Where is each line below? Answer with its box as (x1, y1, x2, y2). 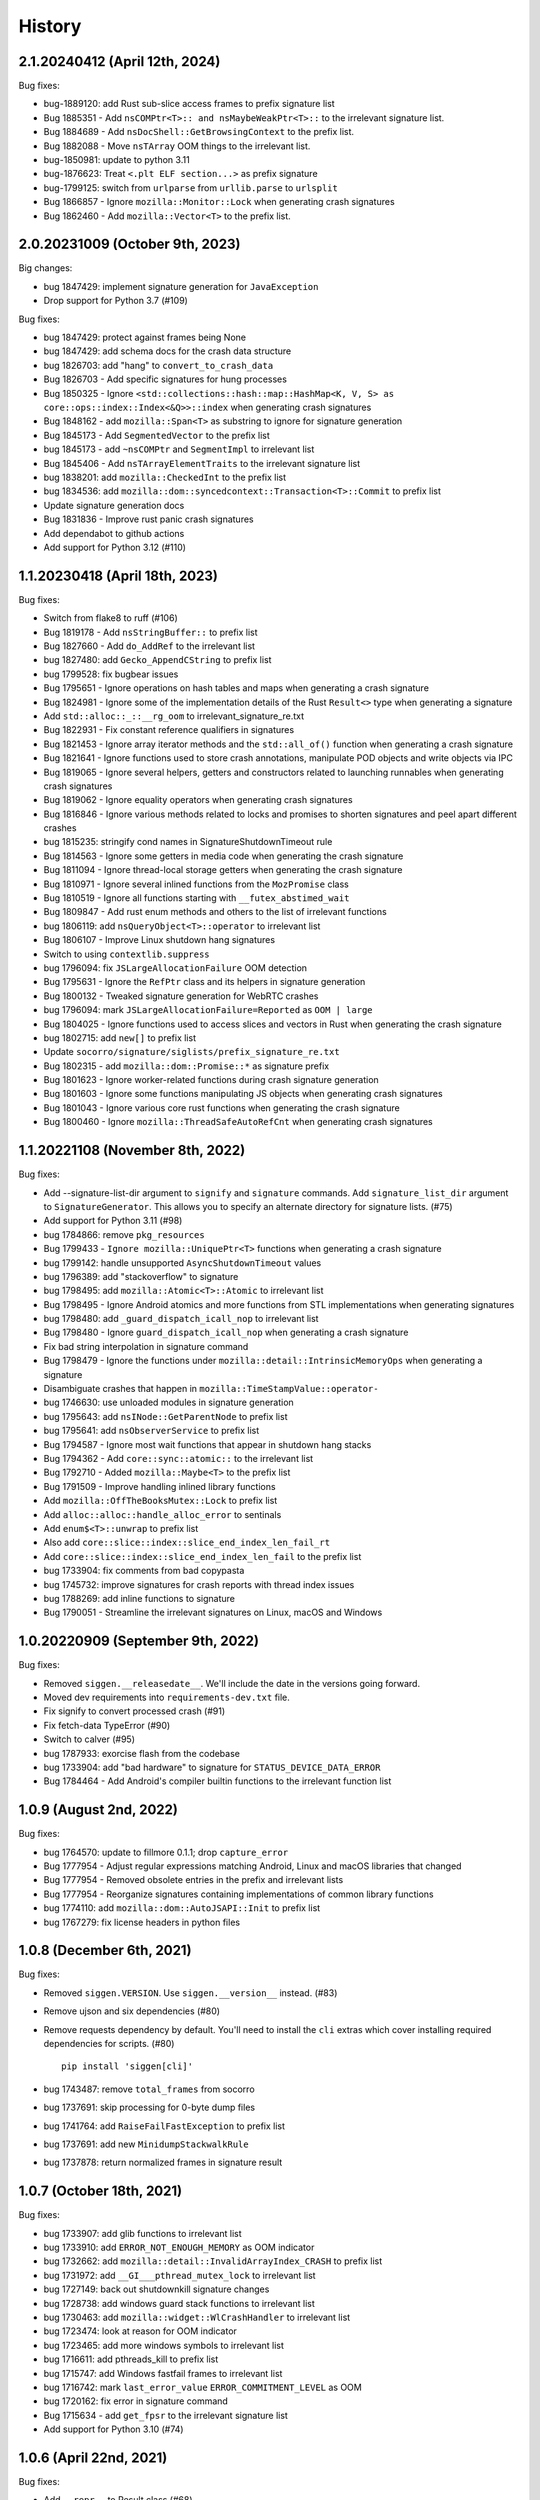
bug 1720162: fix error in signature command (43, 2395, 229, 2407)
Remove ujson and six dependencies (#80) (43, 2005, 220, 2017)
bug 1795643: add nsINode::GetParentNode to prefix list (43, 1410, 288, 1422)
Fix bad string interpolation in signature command (43, 1340, 249, 1352)
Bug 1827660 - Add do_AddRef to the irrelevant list (43, 640, 255, 652)
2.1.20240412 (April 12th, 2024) (18, 53, 221, 70)
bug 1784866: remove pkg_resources (43, 1228, 205, 1240)
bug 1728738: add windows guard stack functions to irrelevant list (43, 2297, 315, 2309)
